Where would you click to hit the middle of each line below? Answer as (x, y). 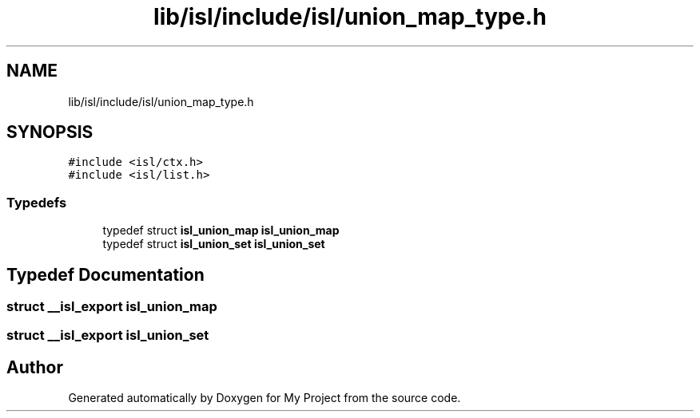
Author (35, 367)
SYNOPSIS (50, 132)
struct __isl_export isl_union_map (112, 307)
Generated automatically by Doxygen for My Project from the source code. (264, 398)
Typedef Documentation (105, 274)
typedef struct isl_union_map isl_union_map (221, 231)
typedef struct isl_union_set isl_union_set (214, 244)
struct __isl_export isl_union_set (108, 335)
